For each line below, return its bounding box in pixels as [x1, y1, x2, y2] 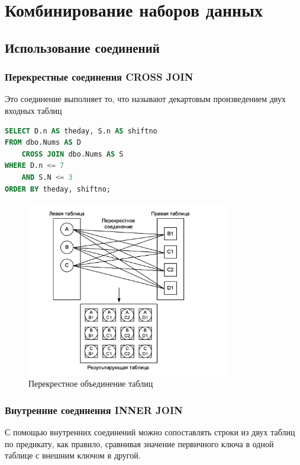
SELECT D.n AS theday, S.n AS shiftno [5, 126, 157, 135]
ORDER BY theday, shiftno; [5, 184, 111, 193]
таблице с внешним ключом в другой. [5, 449, 141, 461]
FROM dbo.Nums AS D [5, 138, 81, 147]
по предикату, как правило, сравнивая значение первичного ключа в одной [5, 437, 274, 450]
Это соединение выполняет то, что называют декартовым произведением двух [5, 93, 286, 105]
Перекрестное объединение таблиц [28, 377, 153, 390]
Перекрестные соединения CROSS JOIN [5, 69, 193, 84]
